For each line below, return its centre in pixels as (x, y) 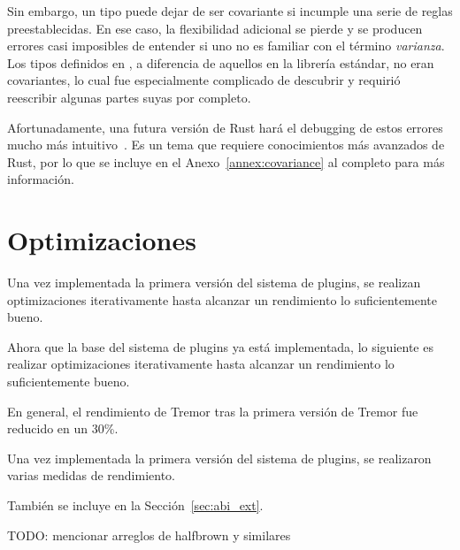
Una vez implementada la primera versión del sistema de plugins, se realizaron (219, 458)
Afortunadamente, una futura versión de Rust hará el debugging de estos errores (225, 127)
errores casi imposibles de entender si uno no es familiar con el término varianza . (226, 46)
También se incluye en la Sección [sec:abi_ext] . (135, 505)
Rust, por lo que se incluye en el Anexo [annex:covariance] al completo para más (226, 161)
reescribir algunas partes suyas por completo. (129, 97)
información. (41, 179)
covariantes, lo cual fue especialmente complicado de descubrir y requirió (204, 80)
